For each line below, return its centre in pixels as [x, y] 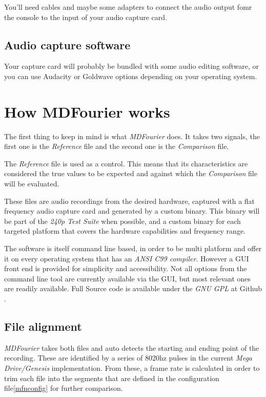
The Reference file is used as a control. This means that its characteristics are [126, 163]
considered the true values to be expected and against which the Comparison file [131, 173]
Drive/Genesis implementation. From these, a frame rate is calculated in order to [132, 368]
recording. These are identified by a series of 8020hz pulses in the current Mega [128, 358]
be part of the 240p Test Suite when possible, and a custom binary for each [122, 221]
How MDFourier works [87, 111]
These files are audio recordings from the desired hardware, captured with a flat [130, 201]
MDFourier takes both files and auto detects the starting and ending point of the [132, 347]
